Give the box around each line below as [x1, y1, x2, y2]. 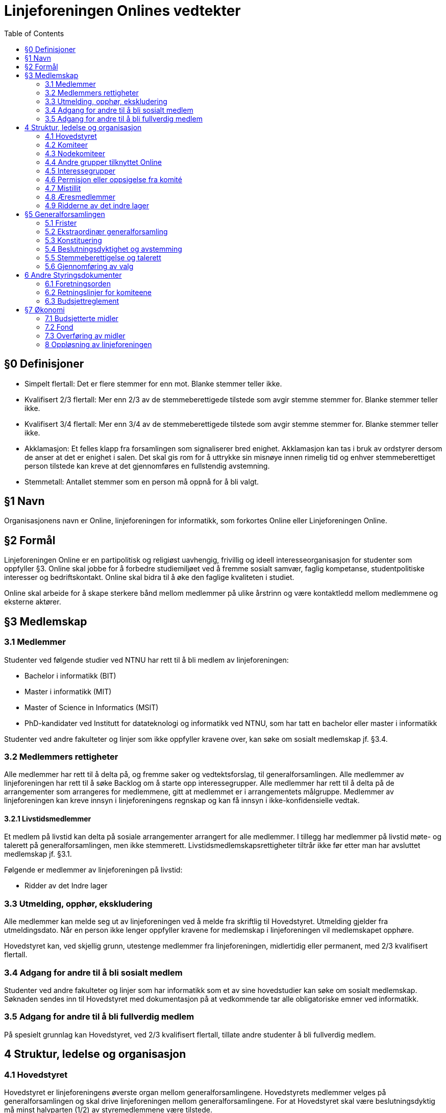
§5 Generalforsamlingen [24, 209, 105, 219]
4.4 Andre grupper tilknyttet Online [45, 157, 162, 166]
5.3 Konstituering [45, 235, 102, 245]
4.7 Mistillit [45, 183, 81, 192]
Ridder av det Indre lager [24, 881, 108, 890]
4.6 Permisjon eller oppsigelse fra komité [45, 175, 182, 184]
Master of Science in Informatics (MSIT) [24, 703, 159, 712]
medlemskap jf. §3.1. [4, 850, 72, 859]
